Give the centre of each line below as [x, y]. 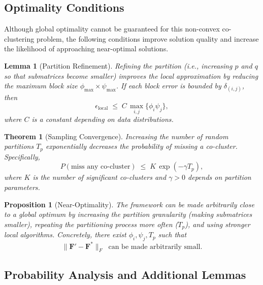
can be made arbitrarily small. [155, 247]
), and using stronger [218, 224]
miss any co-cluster [101, 167]
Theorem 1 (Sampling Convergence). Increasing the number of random [116, 136]
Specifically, [22, 156]
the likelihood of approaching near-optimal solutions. [86, 49]
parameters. [22, 187]
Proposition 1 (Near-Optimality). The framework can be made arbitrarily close [129, 204]
